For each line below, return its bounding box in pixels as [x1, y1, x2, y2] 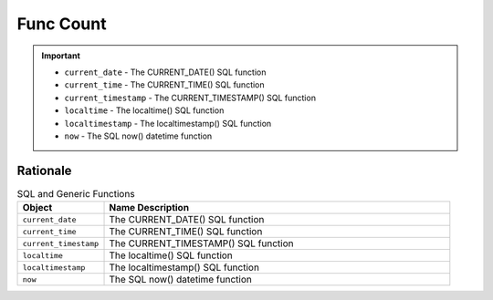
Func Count [16, 14, 107, 34]
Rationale [16, 162, 72, 178]
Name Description [109, 202, 190, 214]
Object [22, 202, 53, 214]
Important [41, 50, 81, 61]
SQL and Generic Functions [16, 187, 136, 200]
